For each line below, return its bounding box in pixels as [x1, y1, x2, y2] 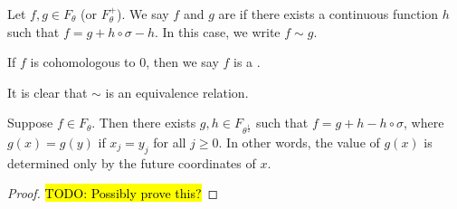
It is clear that [7, 82, 88, 101]
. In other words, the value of [218, 132, 380, 151]
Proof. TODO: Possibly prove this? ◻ [7, 184, 219, 203]
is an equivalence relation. [105, 82, 249, 101]
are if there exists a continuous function [218, 5, 439, 23]
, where [404, 113, 444, 132]
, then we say [146, 52, 219, 71]
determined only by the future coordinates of [7, 153, 256, 172]
